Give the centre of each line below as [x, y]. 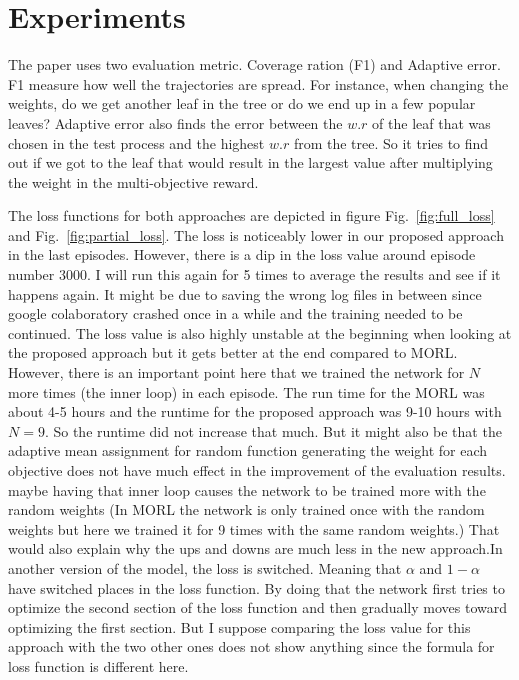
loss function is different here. [98, 665]
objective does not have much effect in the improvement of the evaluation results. [257, 470]
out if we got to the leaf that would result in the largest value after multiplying [250, 162]
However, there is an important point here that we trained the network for [236, 372]
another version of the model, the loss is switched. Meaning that [205, 567]
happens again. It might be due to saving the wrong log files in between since [245, 293]
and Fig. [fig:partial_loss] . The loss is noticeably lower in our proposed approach [256, 234]
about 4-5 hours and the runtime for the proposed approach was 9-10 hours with [255, 411]
